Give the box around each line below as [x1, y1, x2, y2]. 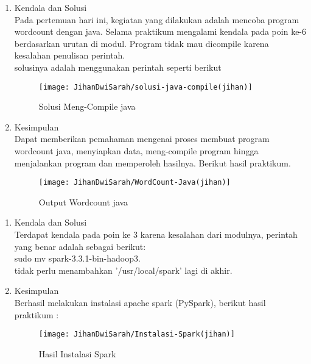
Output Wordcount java [38, 195, 128, 208]
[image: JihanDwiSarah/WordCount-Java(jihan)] [38, 178, 231, 187]
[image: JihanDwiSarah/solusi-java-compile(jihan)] [38, 82, 253, 91]
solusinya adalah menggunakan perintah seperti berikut [14, 60, 222, 73]
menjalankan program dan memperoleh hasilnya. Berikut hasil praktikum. [14, 156, 291, 169]
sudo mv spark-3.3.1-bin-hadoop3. [14, 252, 141, 265]
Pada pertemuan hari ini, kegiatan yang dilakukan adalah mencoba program [14, 13, 299, 26]
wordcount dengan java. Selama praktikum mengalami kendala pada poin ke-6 [14, 25, 307, 38]
